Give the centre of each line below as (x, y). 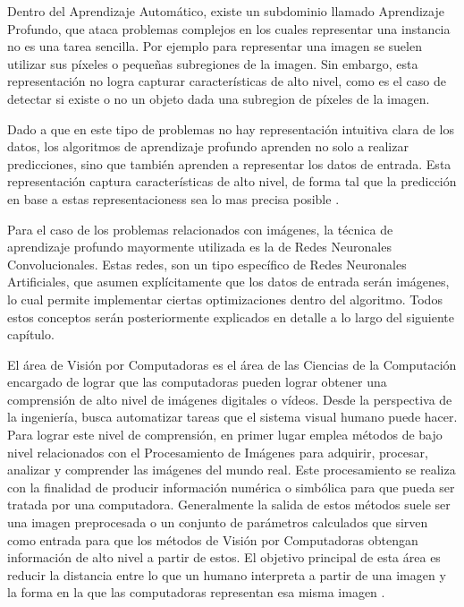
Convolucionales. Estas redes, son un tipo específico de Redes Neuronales (207, 264)
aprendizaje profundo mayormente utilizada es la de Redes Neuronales (199, 247)
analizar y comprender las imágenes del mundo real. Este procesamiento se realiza (232, 470)
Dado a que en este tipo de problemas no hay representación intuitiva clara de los (231, 128)
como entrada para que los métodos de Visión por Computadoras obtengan (213, 539)
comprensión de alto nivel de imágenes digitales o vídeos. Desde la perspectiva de (230, 399)
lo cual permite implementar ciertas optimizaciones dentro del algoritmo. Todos (225, 299)
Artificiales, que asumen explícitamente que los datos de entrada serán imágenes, (228, 282)
